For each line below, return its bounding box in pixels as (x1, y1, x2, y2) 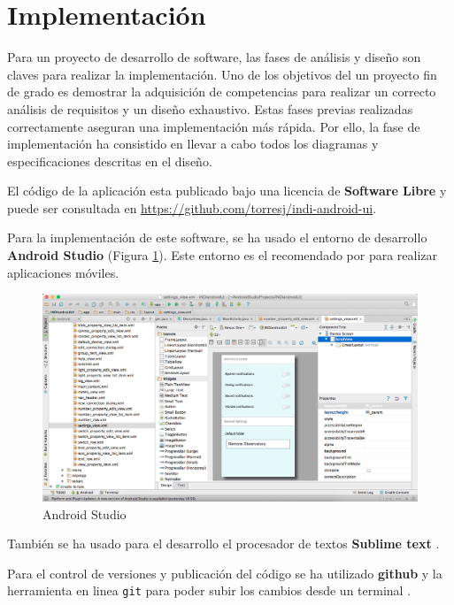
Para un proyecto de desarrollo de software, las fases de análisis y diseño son (7, 48, 421, 66)
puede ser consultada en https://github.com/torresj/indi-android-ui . (7, 198, 377, 217)
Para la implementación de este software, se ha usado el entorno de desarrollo (7, 228, 427, 247)
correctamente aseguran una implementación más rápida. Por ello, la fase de (7, 117, 420, 135)
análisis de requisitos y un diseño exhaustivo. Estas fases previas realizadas (7, 99, 413, 118)
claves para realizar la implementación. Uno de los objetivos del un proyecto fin (7, 65, 437, 83)
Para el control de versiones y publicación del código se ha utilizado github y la (7, 563, 442, 582)
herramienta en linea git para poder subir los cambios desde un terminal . (7, 581, 412, 600)
